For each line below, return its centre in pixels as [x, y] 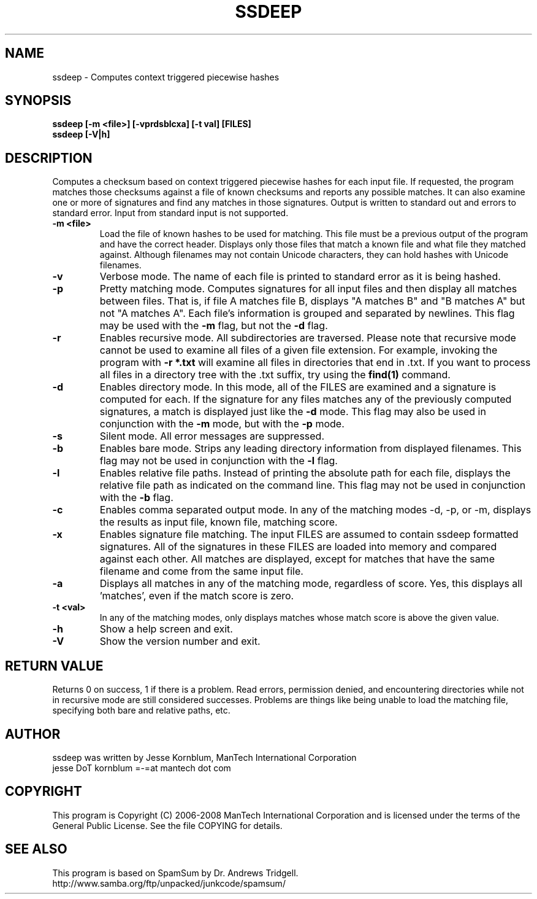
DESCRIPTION [49, 158]
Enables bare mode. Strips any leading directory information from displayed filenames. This [310, 449]
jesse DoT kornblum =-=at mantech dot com [142, 768]
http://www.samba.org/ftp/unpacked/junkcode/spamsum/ [169, 883]
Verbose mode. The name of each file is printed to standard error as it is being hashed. [300, 277]
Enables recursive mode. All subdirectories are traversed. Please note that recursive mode [308, 338]
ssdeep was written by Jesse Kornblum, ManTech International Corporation [204, 757]
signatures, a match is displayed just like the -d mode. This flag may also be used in [293, 412]
